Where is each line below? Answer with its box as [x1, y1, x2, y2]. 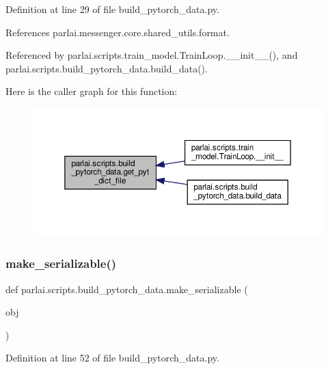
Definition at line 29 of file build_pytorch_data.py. [5, 2, 219, 16]
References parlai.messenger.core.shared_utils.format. [5, 25, 230, 39]
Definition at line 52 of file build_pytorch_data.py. [5, 351, 219, 365]
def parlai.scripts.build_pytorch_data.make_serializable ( [5, 282, 248, 296]
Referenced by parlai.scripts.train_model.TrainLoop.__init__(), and [5, 48, 298, 62]
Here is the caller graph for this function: [5, 84, 178, 98]
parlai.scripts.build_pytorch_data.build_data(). [5, 61, 208, 75]
